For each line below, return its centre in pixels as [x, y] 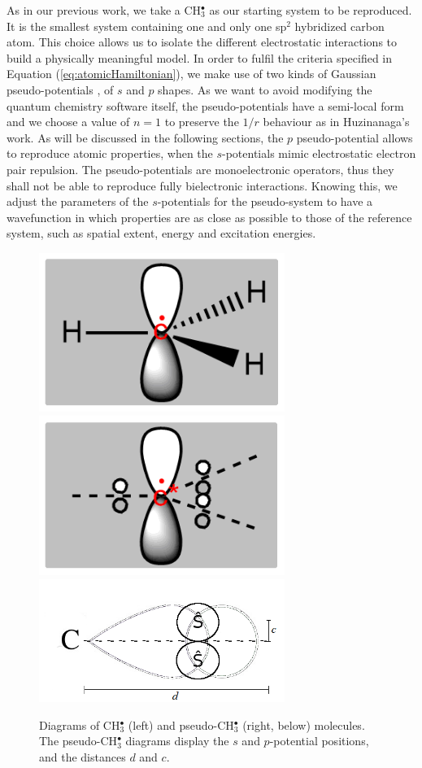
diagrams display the [177, 741]
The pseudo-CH [78, 741]
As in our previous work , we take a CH [104, 10]
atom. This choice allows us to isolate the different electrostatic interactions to [202, 42]
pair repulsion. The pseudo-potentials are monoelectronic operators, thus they [200, 169]
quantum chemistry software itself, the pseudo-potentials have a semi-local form [205, 105]
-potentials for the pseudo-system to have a [265, 201]
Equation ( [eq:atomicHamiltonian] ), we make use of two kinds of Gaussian [191, 74]
